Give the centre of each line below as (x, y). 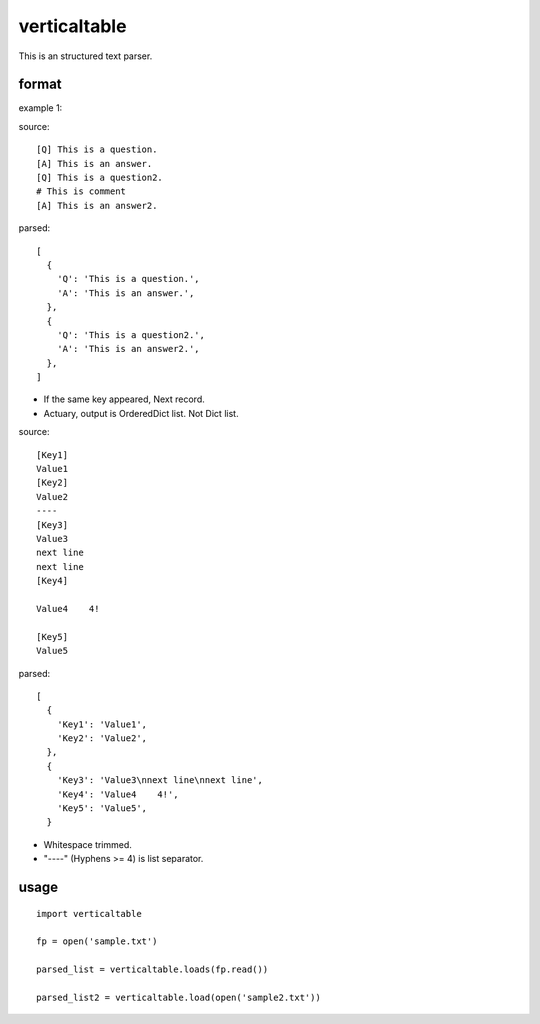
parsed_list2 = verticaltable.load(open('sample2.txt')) (179, 997)
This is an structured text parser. (85, 56)
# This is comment (81, 191)
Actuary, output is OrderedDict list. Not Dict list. (141, 413)
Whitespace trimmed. (87, 844)
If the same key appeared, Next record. (124, 399)
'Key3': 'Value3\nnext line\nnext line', (160, 780)
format (40, 84)
